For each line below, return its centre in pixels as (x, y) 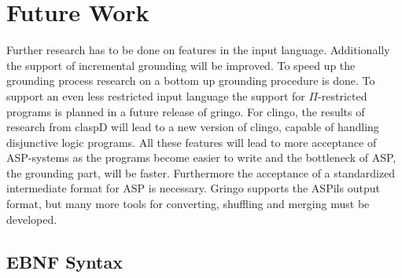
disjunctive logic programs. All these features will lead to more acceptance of (192, 142)
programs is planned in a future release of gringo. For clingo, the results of (186, 111)
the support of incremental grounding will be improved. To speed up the (181, 65)
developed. (32, 219)
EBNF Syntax (65, 261)
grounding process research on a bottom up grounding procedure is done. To (191, 80)
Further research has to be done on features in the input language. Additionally (198, 50)
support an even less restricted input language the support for (156, 95)
